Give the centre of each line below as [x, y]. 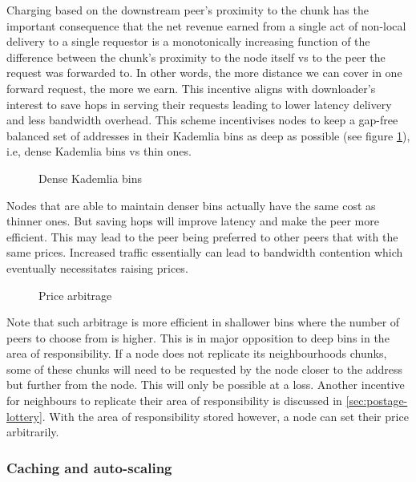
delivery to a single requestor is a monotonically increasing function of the [188, 41]
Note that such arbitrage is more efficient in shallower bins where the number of [203, 322]
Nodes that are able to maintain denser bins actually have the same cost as [191, 205]
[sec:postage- [377, 401]
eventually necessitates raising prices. [97, 267]
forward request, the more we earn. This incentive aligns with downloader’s [191, 88]
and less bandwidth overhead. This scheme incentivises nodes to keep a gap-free [202, 120]
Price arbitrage [75, 295]
